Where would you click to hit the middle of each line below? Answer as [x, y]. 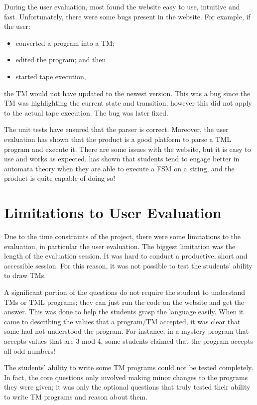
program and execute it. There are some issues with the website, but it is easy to [128, 149]
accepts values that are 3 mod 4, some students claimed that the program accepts [129, 340]
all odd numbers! [30, 350]
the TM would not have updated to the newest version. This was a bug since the [127, 93]
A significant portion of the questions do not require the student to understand [125, 292]
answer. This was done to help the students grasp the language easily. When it [124, 312]
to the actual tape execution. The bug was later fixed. [86, 112]
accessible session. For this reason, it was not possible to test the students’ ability [128, 265]
